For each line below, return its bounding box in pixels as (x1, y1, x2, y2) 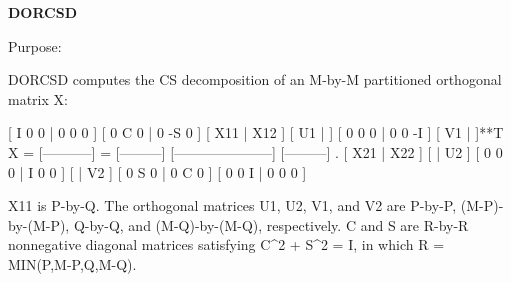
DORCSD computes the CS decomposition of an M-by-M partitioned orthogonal (8, 69, 502, 90)
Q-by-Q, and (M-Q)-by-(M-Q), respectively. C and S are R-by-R (73, 214, 469, 235)
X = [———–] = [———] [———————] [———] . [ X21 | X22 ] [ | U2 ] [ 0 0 (8, 141, 503, 162)
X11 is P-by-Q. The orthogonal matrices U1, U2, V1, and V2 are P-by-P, (8, 195, 457, 216)
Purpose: (8, 35, 62, 56)
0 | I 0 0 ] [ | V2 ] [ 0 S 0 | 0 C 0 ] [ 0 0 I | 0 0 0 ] (8, 161, 307, 182)
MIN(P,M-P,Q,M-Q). (8, 253, 137, 274)
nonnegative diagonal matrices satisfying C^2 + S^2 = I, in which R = (8, 234, 445, 255)
